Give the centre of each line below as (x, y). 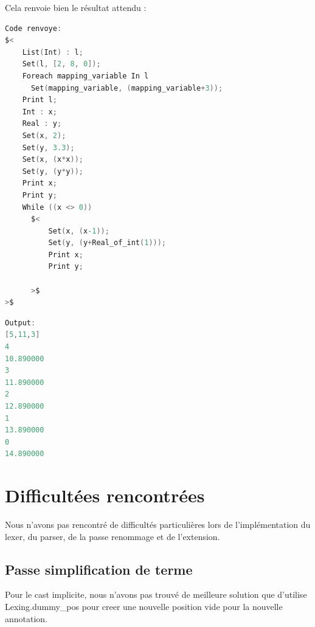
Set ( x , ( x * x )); (53, 160)
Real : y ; (42, 124)
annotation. (26, 618)
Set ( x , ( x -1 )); (79, 231)
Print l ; (40, 100)
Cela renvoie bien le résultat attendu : (76, 7)
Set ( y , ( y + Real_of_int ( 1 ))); (107, 243)
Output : (20, 323)
